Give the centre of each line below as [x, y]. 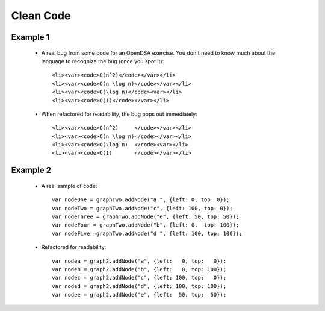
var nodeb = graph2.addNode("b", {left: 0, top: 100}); [139, 269]
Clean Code [41, 16]
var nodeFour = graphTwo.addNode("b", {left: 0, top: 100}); [146, 225]
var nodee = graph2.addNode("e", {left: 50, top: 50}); [139, 295]
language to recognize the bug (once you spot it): [103, 61]
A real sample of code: [69, 186]
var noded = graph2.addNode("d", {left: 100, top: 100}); [139, 286]
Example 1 [30, 37]
